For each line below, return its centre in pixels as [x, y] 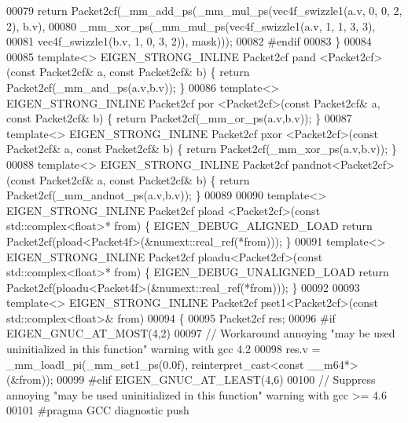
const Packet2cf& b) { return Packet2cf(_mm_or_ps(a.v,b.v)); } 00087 [179, 118]
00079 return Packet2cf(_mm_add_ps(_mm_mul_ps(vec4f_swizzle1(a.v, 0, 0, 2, [204, 10]
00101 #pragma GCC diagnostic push [98, 410]
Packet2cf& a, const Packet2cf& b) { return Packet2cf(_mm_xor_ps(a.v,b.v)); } [202, 149]
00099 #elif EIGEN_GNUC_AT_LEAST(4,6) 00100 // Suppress [216, 379]
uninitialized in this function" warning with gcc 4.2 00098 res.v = [164, 349]
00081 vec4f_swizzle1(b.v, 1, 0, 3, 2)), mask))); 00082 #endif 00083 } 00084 [189, 41]
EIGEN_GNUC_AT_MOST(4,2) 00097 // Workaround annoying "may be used [201, 333]
